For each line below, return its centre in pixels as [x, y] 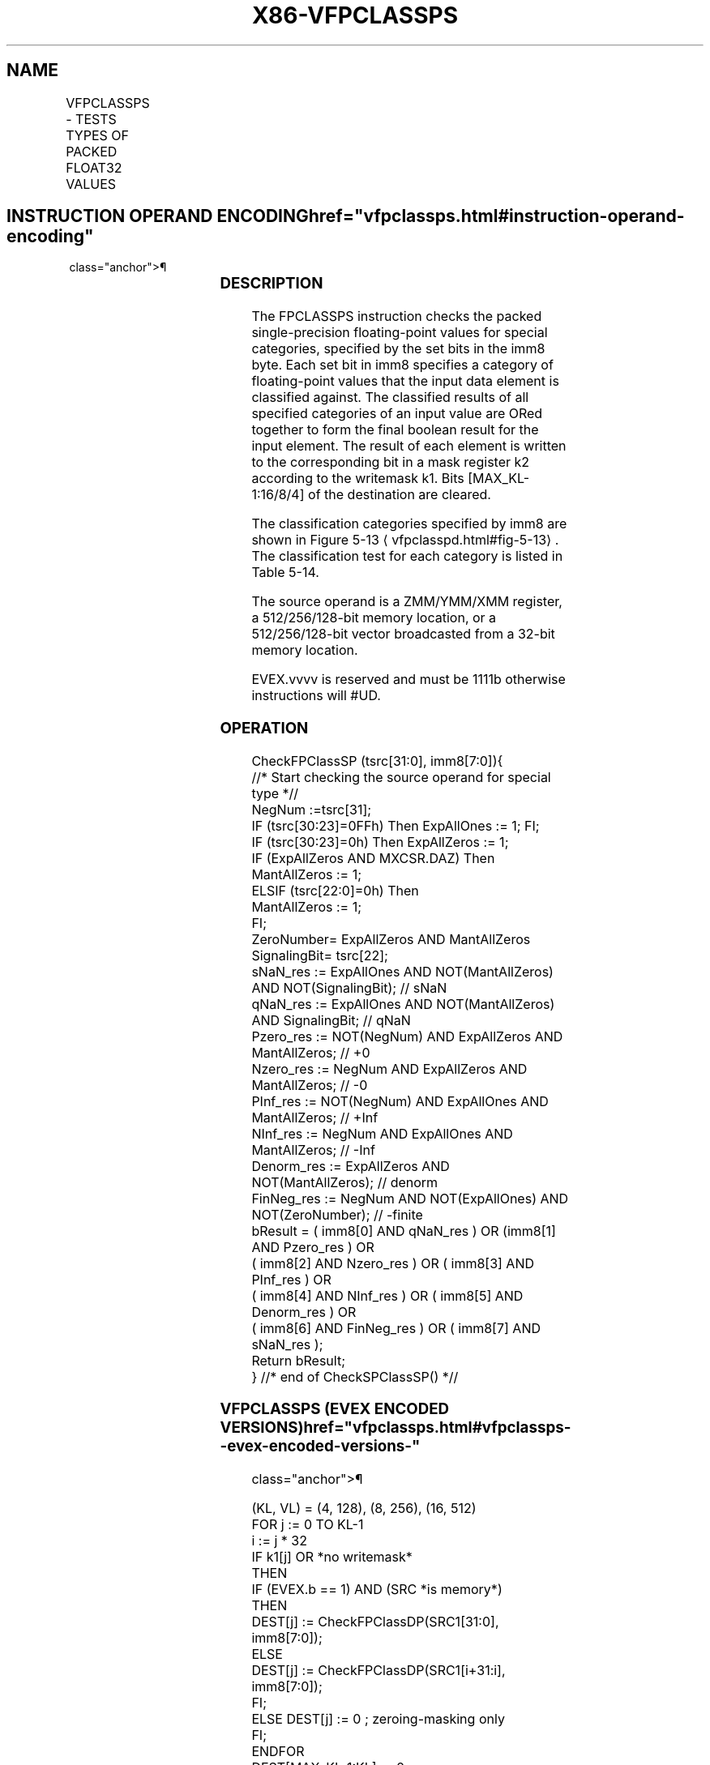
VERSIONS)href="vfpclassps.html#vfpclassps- [396, 1428]
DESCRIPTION [272, 284]
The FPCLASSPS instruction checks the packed [397, 316]
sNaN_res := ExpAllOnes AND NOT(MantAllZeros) [402, 971]
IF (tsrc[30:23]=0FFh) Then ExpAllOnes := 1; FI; [396, 825]
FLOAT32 [94, 167]
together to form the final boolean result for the [395, 430]
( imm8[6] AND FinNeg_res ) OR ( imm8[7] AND [396, 1328]
